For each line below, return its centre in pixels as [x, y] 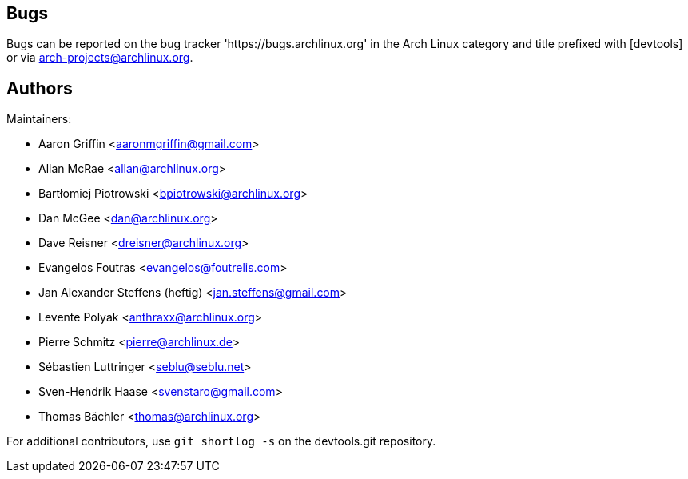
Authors [40, 88]
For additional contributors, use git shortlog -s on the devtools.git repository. [221, 441]
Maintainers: [39, 119]
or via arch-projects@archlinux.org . [100, 58]
